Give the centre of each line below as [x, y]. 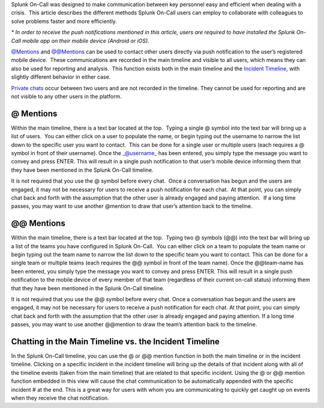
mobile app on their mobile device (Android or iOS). [85, 41]
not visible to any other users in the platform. [67, 96]
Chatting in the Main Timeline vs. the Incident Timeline [115, 342]
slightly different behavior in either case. [61, 77]
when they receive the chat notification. [60, 398]
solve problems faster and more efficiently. [64, 21]
